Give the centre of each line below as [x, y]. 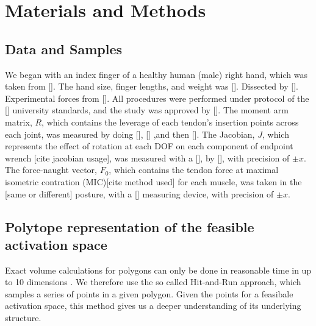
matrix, [19, 122]
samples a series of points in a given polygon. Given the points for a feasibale [149, 293]
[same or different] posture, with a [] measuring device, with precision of [139, 193]
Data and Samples [64, 48]
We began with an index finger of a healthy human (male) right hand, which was [156, 74]
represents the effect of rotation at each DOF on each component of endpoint [149, 146]
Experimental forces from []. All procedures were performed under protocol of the [157, 98]
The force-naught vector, [51, 170]
